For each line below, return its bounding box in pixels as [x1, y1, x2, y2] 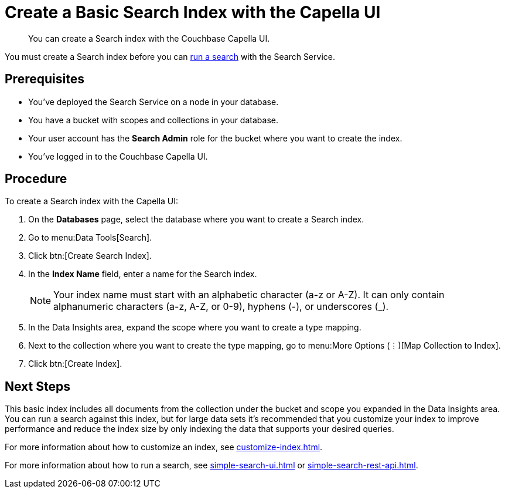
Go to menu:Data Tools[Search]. [28, 232, 152, 243]
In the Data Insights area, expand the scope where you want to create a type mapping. [28, 322, 361, 333]
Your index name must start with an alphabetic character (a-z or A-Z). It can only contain [53, 289, 445, 301]
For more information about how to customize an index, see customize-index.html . [5, 442, 323, 453]
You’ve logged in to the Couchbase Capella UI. [28, 151, 208, 161]
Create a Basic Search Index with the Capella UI [5, 2, 381, 22]
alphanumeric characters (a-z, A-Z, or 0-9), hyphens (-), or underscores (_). [53, 300, 389, 313]
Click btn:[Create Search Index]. [28, 251, 152, 261]
